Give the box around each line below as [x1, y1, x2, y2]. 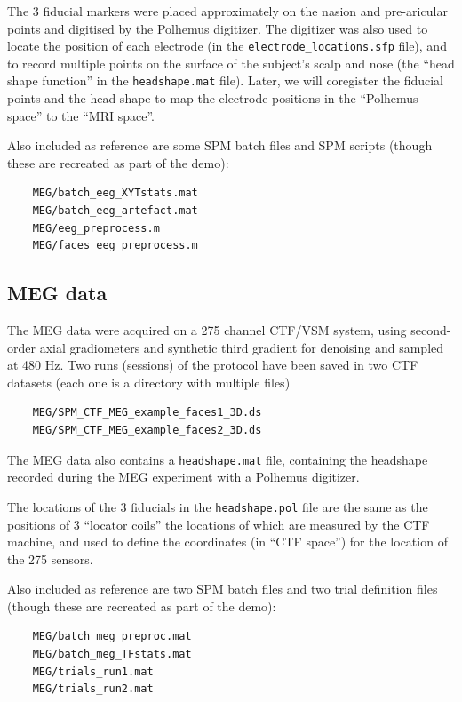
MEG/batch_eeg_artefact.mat [32, 204, 198, 218]
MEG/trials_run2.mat [32, 682, 154, 696]
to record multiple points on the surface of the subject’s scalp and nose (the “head [7, 53, 455, 72]
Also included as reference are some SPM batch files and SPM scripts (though [7, 136, 433, 155]
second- [410, 321, 451, 339]
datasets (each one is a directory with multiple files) [7, 372, 291, 391]
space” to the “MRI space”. [7, 106, 155, 124]
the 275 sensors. [7, 549, 93, 568]
